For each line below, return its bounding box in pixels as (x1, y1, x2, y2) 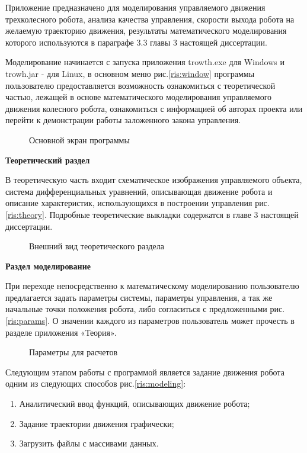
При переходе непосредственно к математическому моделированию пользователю (5, 279, 299, 292)
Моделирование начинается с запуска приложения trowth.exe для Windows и (5, 56, 284, 68)
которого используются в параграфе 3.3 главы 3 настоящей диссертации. (5, 36, 267, 48)
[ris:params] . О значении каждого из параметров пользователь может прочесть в (5, 314, 295, 327)
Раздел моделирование (5, 259, 91, 272)
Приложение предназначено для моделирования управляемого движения (5, 1, 266, 13)
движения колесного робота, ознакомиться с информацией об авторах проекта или (5, 102, 303, 114)
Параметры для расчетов (29, 346, 118, 358)
